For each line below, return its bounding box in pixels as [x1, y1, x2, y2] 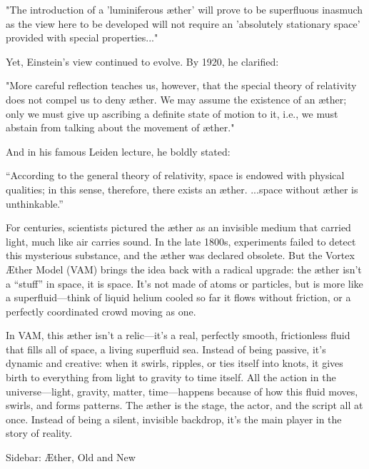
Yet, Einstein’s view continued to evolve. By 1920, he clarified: [6, 54, 279, 69]
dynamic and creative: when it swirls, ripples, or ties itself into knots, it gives [6, 355, 343, 370]
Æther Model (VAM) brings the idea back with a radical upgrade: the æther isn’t [6, 261, 362, 276]
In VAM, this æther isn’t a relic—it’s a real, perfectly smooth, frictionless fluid [6, 328, 350, 343]
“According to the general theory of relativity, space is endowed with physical [6, 168, 345, 183]
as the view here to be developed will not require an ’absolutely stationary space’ [6, 16, 360, 31]
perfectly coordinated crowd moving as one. [6, 303, 196, 318]
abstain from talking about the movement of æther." [6, 120, 235, 135]
